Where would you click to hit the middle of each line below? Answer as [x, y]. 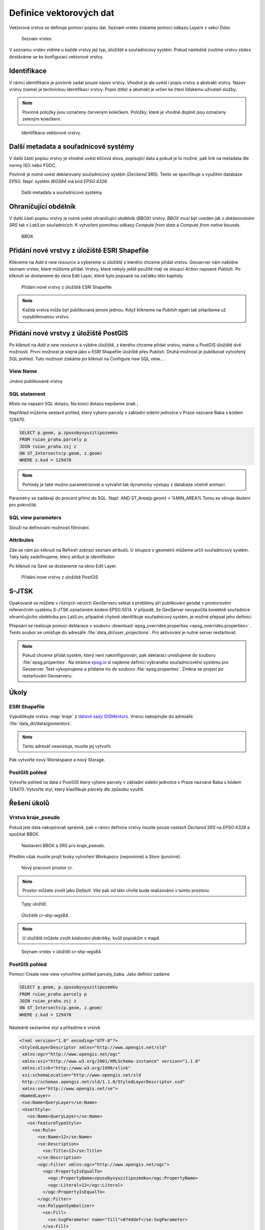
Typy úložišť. [34, 904]
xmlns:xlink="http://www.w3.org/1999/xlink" [77, 1068]
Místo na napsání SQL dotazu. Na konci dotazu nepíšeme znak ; [74, 403]
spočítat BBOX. [24, 834]
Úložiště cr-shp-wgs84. [45, 915]
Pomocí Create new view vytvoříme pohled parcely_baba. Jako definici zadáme [89, 974]
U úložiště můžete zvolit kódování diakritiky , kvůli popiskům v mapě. [91, 938]
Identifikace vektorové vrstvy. [51, 132]
